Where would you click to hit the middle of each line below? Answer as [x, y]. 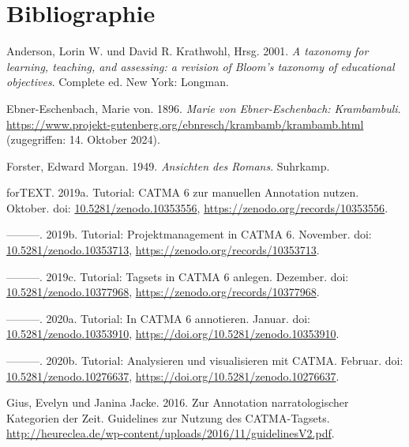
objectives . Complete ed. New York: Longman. [118, 82]
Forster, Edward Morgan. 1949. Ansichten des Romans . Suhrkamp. [168, 165]
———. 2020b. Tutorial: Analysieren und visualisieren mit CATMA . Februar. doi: [205, 361]
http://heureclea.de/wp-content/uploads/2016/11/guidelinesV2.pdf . [171, 433]
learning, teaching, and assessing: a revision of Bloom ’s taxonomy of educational [201, 66]
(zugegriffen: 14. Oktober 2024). [83, 139]
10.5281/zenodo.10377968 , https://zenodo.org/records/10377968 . [163, 292]
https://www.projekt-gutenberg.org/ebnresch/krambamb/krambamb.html [185, 124]
